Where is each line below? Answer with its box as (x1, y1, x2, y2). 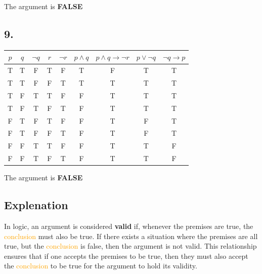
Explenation (4, 197, 68, 213)
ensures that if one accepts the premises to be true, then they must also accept (4, 250, 248, 261)
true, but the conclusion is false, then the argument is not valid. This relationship (4, 241, 257, 251)
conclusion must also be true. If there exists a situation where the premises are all (4, 230, 258, 241)
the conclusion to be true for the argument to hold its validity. (4, 260, 197, 271)
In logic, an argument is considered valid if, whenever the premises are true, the (4, 220, 253, 231)
